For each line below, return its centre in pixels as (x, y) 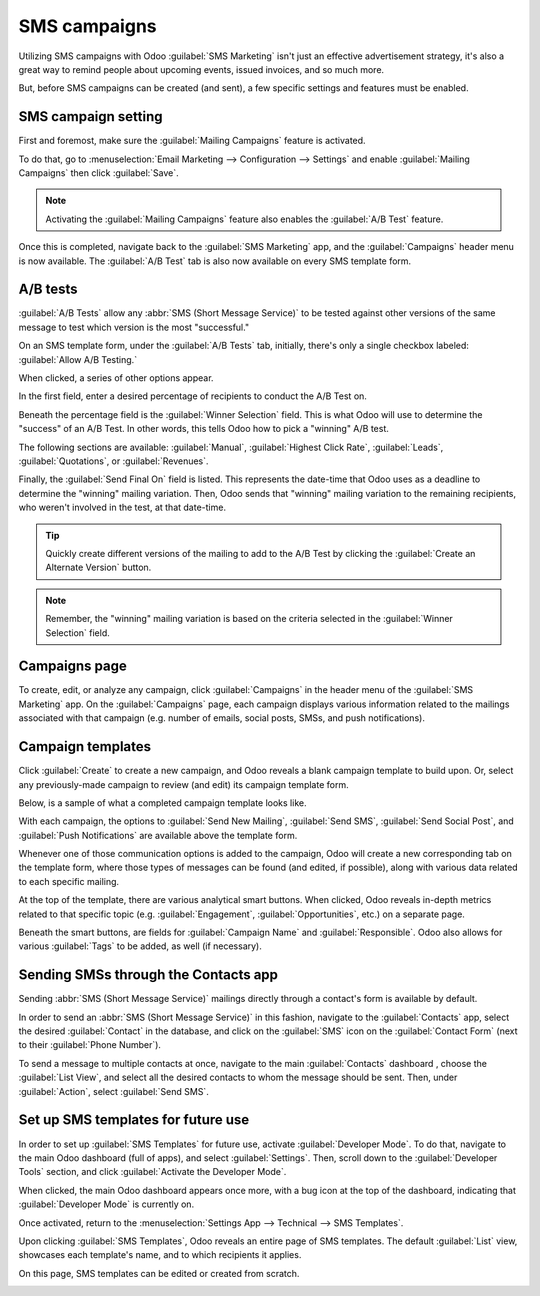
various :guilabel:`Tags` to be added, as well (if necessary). (140, 946)
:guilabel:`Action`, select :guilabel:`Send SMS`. (113, 1091)
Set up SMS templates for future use (134, 1120)
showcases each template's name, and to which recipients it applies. (160, 1255)
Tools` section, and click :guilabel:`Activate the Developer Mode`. (152, 1172)
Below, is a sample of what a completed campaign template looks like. (162, 802)
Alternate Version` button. (98, 567)
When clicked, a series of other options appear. (116, 378)
